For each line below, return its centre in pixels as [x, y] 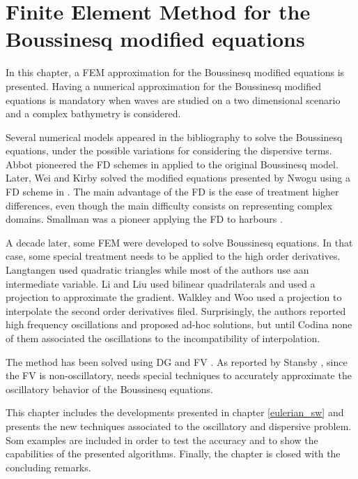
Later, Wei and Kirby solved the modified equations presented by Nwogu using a [178, 178]
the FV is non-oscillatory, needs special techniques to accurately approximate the [179, 375]
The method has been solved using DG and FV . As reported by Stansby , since [177, 361]
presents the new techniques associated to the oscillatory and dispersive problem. [179, 426]
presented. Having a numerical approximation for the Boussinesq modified [163, 86]
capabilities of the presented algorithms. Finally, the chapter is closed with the [173, 454]
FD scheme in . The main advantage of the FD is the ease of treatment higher [172, 192]
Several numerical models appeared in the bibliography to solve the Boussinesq [174, 137]
